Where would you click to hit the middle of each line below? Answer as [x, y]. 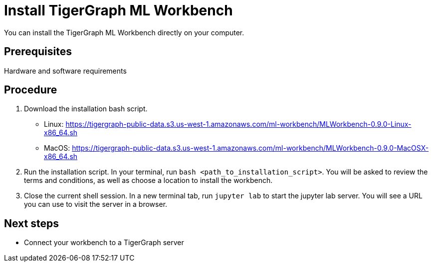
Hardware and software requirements [65, 71]
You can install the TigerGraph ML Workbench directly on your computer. [124, 32]
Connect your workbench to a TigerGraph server [104, 243]
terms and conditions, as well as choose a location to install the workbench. [148, 180]
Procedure [31, 90]
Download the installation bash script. [86, 109]
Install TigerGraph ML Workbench [118, 10]
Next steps [31, 223]
